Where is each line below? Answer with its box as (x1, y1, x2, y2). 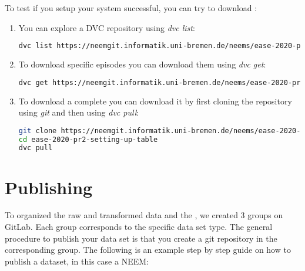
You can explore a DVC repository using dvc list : (18, 21, 195, 33)
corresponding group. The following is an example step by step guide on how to (5, 243, 291, 256)
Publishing (5, 175, 93, 199)
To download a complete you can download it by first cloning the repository (18, 94, 292, 107)
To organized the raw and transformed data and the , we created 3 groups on (5, 209, 283, 221)
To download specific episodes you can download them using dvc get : (18, 58, 266, 70)
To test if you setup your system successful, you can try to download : (5, 2, 257, 13)
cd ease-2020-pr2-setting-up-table (18, 135, 158, 144)
